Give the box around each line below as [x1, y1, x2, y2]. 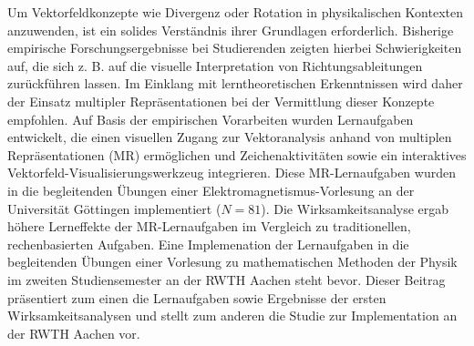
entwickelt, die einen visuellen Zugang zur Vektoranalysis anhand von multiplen [7, 127, 452, 147]
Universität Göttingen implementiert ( [7, 198, 222, 218]
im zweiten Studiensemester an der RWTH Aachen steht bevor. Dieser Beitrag [7, 270, 446, 289]
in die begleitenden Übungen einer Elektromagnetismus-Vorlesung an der [7, 180, 415, 199]
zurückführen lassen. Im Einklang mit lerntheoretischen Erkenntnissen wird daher [7, 74, 463, 93]
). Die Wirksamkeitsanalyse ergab [261, 198, 449, 218]
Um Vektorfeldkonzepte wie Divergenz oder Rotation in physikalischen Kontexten [7, 3, 463, 21]
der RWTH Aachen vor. [7, 323, 140, 342]
